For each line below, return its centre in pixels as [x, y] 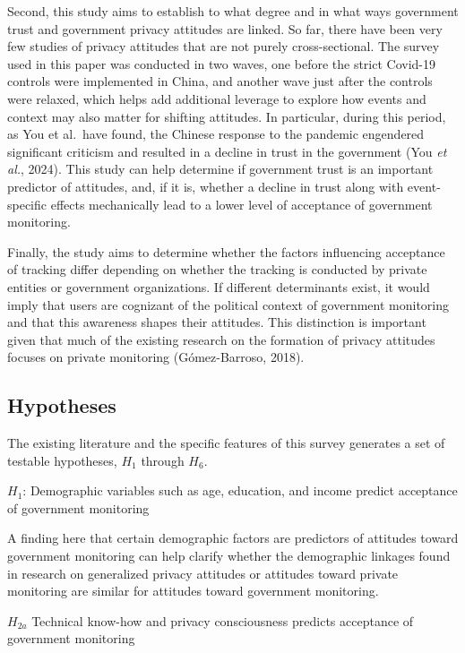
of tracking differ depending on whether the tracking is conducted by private [217, 269]
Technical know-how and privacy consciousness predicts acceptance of [223, 620]
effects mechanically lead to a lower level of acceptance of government [241, 204]
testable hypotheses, [62, 460]
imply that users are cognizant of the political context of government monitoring [228, 304]
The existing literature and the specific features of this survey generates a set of [226, 443]
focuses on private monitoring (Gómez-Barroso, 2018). [156, 357]
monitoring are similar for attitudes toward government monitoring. [193, 591]
